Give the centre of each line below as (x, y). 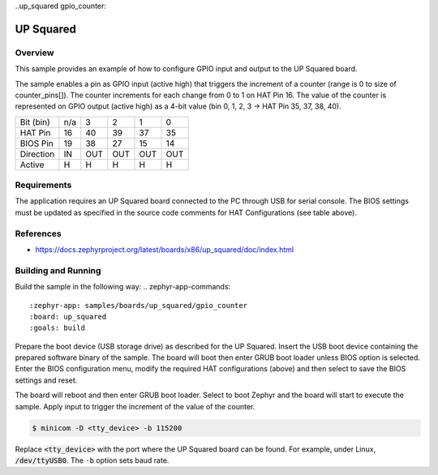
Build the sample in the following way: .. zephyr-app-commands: (123, 287)
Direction (37, 154)
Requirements (43, 185)
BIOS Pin (37, 143)
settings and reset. (46, 380)
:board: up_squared (68, 317)
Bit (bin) (35, 122)
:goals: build (57, 328)
